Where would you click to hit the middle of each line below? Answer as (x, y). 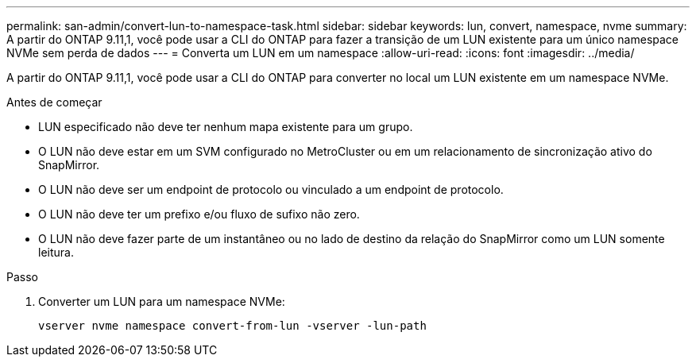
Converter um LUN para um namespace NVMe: (162, 301)
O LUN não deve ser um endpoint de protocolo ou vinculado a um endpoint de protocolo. (271, 189)
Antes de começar (54, 102)
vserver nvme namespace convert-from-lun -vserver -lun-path (232, 326)
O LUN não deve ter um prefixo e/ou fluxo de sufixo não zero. (199, 214)
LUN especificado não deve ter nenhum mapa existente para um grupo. (226, 127)
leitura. (56, 252)
